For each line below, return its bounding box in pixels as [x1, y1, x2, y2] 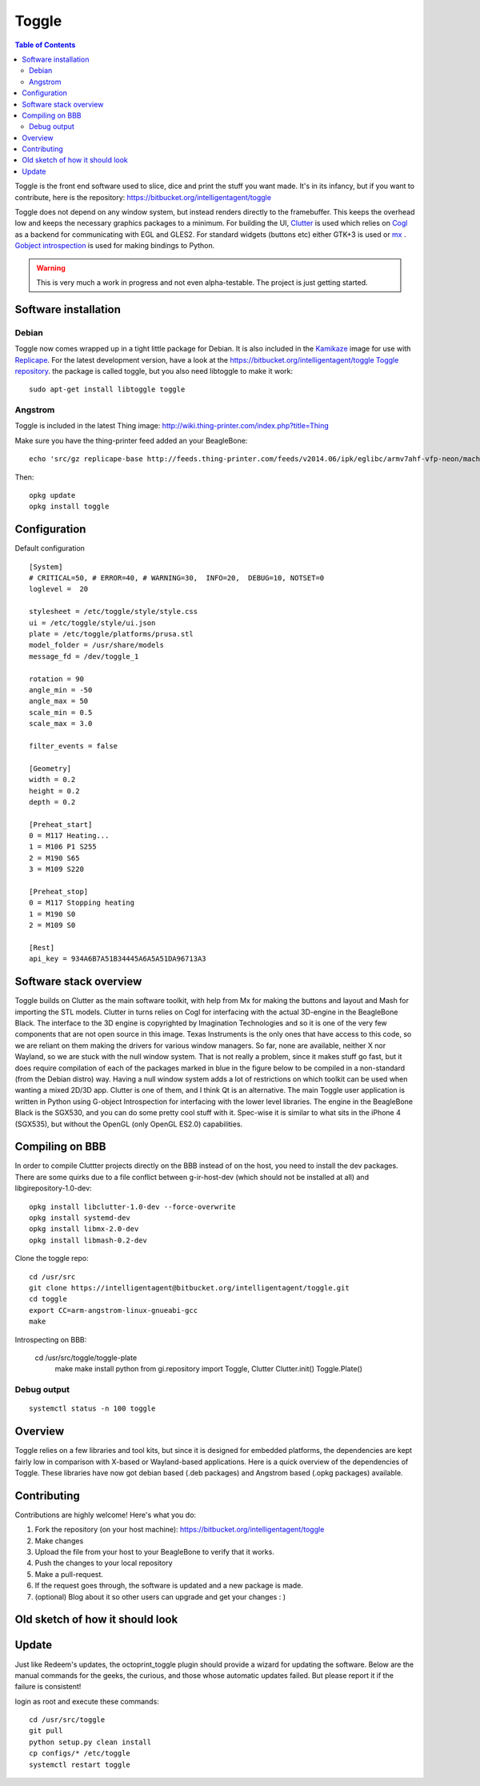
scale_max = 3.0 [29, 719, 93, 728]
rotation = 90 [29, 674, 84, 684]
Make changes [34, 1535, 84, 1545]
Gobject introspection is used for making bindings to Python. [14, 241, 215, 251]
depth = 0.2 [29, 797, 76, 806]
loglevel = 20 [29, 584, 89, 594]
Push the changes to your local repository [34, 1558, 173, 1568]
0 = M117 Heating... [29, 831, 110, 841]
